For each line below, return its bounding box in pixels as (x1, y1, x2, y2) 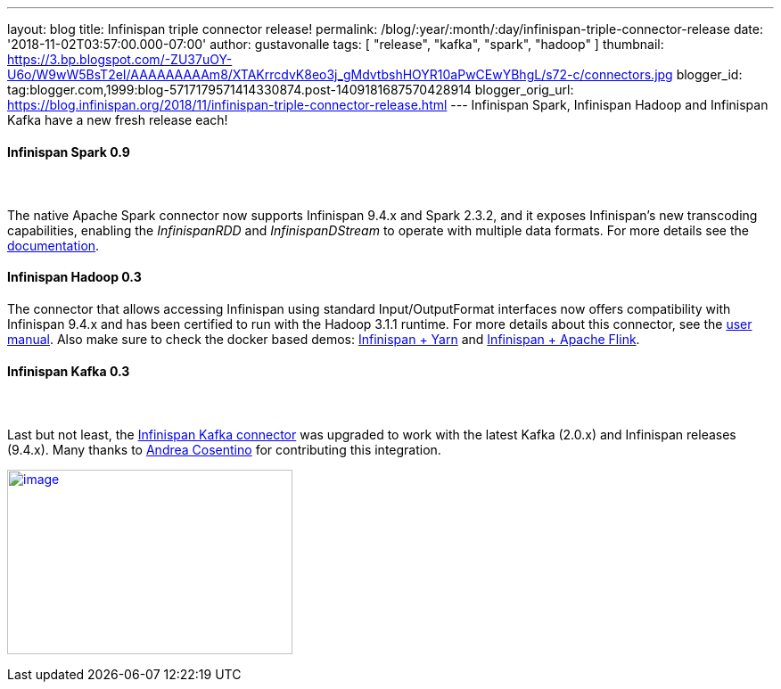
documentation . (7, 237, 100, 253)
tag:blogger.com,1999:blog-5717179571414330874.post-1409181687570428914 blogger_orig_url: (7, 82, 574, 97)
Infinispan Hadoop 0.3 (7, 269, 142, 285)
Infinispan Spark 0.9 (7, 144, 130, 160)
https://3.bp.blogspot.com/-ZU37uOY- (7, 52, 233, 67)
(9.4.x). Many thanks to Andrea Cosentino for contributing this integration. (7, 441, 441, 457)
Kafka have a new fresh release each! (7, 112, 228, 127)
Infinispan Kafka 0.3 (7, 363, 130, 379)
